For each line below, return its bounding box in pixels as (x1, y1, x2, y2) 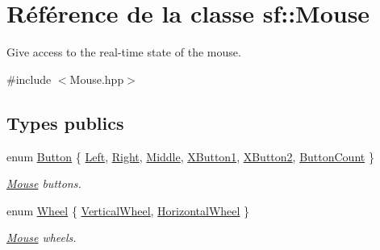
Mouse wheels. (6, 229, 77, 246)
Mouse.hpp (69, 70, 124, 87)
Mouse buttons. (6, 175, 81, 192)
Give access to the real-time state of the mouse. (6, 44, 241, 60)
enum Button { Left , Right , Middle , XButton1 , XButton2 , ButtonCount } (6, 148, 374, 165)
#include (6, 70, 52, 87)
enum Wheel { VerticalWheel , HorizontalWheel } (6, 202, 250, 219)
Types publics (6, 110, 124, 135)
